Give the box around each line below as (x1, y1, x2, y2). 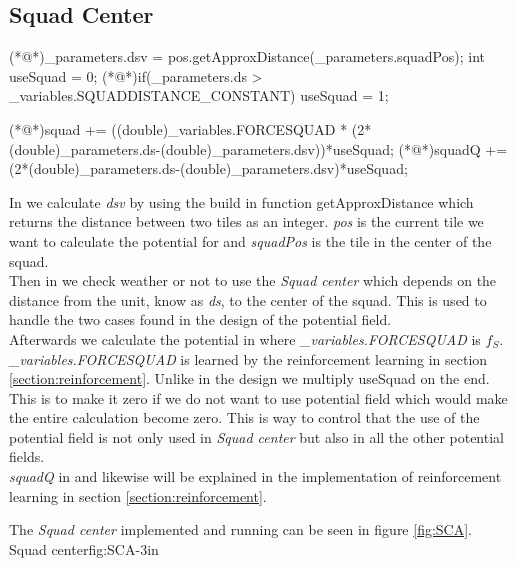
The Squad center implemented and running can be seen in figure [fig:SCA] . (9, 519, 473, 540)
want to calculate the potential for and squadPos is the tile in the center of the (9, 230, 492, 251)
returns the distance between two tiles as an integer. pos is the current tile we (9, 211, 484, 232)
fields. (9, 446, 45, 467)
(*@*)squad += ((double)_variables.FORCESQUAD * (9, 118, 348, 139)
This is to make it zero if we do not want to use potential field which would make (9, 387, 508, 408)
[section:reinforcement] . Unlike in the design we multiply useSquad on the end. (9, 368, 490, 389)
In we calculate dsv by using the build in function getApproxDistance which (9, 191, 474, 212)
